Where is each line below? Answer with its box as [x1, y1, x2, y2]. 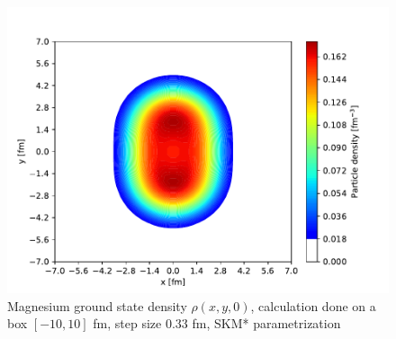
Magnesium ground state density [7, 296, 187, 315]
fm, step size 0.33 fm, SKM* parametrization [93, 314, 341, 333]
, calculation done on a [250, 296, 376, 315]
